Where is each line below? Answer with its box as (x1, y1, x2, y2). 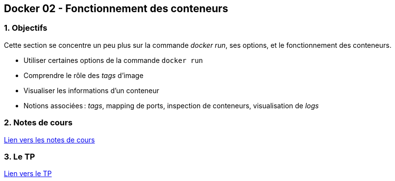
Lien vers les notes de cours (4, 135, 95, 144)
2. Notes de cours (4, 118, 73, 128)
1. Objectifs (4, 23, 48, 33)
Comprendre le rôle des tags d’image (24, 71, 144, 80)
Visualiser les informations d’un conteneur (24, 86, 159, 95)
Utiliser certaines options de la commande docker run (24, 56, 203, 64)
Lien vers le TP (4, 169, 52, 178)
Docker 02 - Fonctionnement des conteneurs (4, 2, 228, 15)
